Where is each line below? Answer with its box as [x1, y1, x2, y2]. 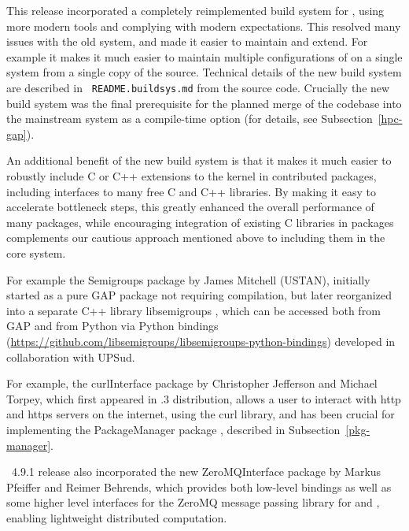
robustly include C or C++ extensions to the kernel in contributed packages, [6, 168, 377, 184]
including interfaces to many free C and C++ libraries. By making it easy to [6, 183, 376, 199]
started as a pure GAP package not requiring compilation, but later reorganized [6, 287, 392, 303]
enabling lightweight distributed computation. [6, 509, 227, 525]
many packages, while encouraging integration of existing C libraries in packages [6, 214, 394, 230]
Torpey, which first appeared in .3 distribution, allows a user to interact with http [6, 390, 401, 407]
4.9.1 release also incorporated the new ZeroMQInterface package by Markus [11, 463, 381, 480]
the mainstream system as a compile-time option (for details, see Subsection [6, 110, 373, 127]
